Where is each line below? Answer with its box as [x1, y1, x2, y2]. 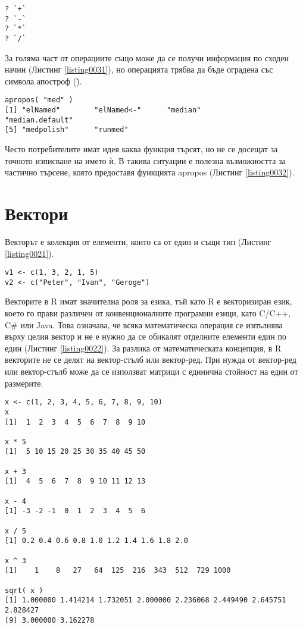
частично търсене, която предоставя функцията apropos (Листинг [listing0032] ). [5, 166, 295, 178]
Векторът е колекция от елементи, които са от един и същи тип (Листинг [5, 235, 271, 247]
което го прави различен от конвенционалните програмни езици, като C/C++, [5, 307, 291, 319]
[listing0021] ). [5, 247, 54, 259]
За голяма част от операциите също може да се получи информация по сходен [5, 51, 289, 64]
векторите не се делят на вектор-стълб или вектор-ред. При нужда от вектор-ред [5, 353, 296, 366]
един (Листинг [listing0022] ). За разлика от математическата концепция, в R [5, 341, 282, 354]
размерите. [5, 376, 43, 389]
